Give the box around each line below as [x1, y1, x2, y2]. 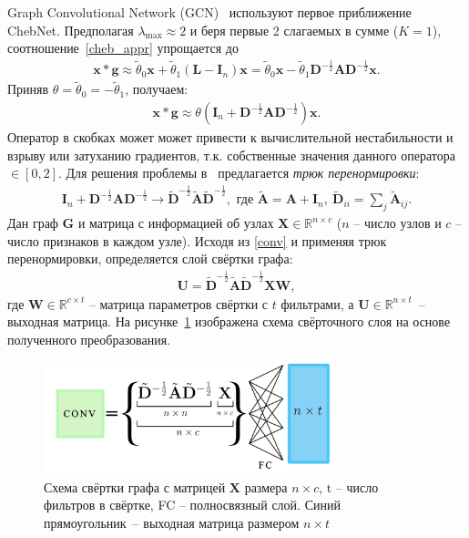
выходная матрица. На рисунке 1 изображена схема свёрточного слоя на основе [7, 312, 451, 331]
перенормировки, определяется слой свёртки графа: [7, 249, 293, 268]
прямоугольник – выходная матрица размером [44, 512, 300, 532]
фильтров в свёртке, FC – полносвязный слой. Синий [44, 495, 341, 514]
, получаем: [125, 79, 189, 98]
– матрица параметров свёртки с [88, 294, 269, 313]
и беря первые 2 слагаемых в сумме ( [189, 20, 399, 39]
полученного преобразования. [7, 329, 171, 348]
